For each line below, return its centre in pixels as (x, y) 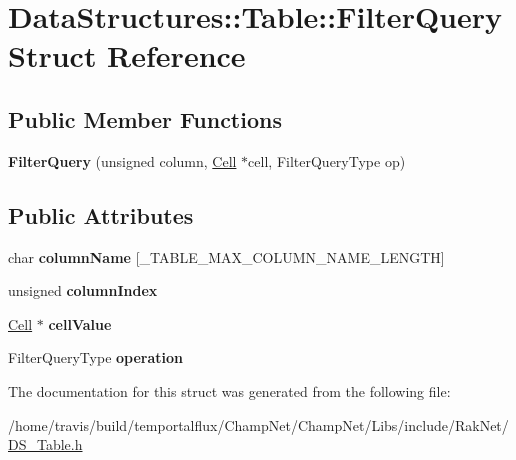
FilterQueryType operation (96, 357)
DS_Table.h (45, 444)
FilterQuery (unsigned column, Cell (122, 160)
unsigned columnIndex (83, 290)
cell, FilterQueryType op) (327, 160)
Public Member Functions (145, 118)
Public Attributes (101, 214)
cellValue (80, 323)
